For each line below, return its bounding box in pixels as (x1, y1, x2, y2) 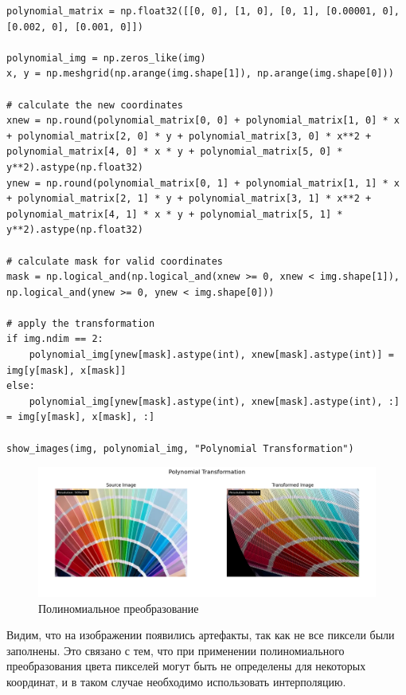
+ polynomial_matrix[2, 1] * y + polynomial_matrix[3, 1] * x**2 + (6, 193, 372, 205)
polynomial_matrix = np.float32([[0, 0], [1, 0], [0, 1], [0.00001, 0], (6, 6, 400, 17)
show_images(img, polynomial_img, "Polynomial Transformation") (6, 442, 354, 454)
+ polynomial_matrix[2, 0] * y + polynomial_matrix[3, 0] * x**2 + (6, 130, 372, 142)
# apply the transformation (6, 317, 155, 329)
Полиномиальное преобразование (38, 599, 199, 616)
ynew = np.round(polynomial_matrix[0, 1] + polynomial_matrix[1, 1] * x (6, 177, 400, 189)
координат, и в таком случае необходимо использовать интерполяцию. (6, 673, 346, 689)
